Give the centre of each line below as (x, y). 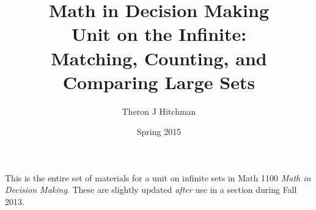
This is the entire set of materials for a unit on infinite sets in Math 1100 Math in (158, 177)
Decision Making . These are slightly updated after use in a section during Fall (151, 190)
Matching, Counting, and (159, 58)
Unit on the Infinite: (159, 34)
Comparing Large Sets (159, 81)
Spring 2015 (159, 132)
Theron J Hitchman (159, 111)
